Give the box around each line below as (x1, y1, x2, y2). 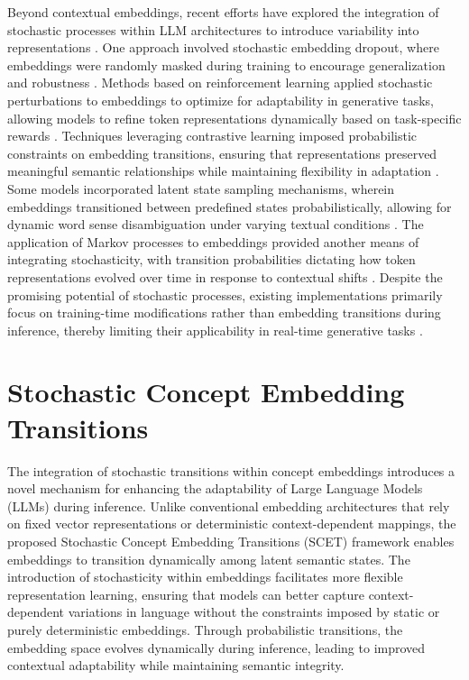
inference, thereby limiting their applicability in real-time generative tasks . (7, 320, 423, 339)
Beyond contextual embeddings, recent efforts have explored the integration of (7, 3, 439, 21)
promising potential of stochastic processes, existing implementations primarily (7, 285, 443, 304)
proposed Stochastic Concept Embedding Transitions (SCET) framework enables (7, 531, 455, 550)
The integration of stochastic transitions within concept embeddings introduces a (7, 461, 455, 480)
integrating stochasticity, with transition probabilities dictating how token (7, 250, 416, 269)
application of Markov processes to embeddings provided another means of (7, 232, 419, 251)
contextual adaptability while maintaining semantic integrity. (7, 656, 345, 675)
